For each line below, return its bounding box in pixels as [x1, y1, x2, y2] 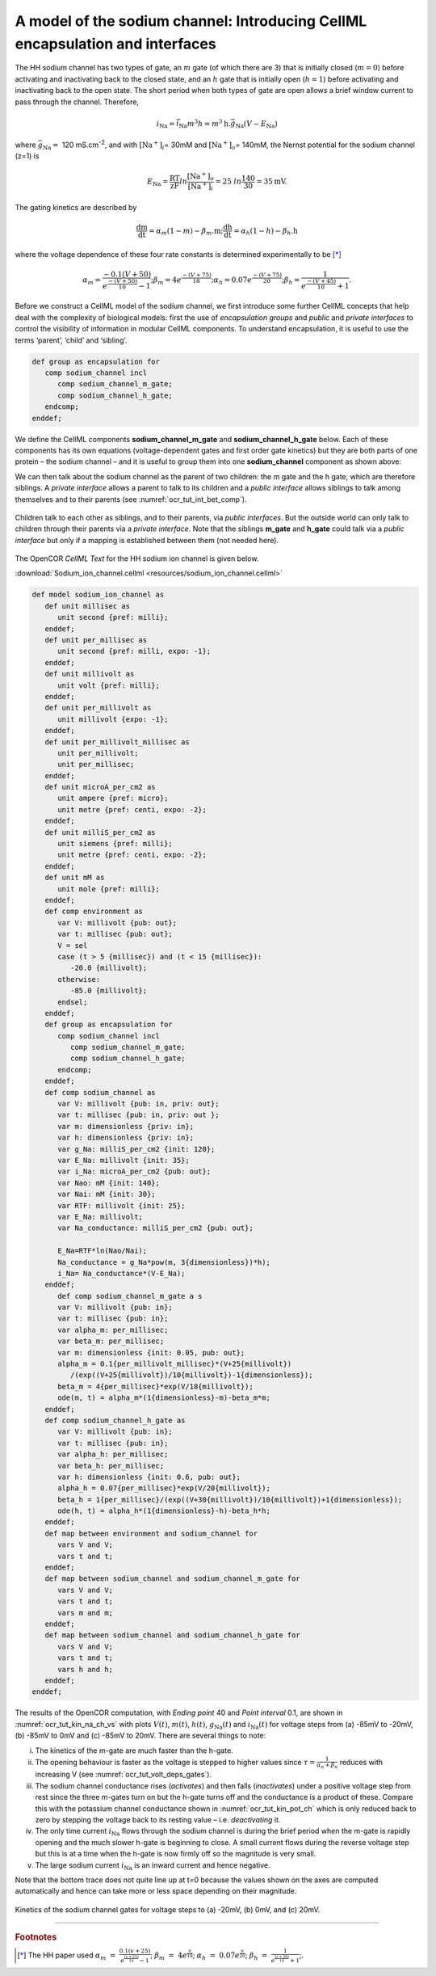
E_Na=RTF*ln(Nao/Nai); [57, 1246, 148, 1256]
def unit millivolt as [44, 669, 135, 679]
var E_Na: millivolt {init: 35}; [57, 1156, 190, 1165]
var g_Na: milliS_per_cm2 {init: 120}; [57, 1144, 216, 1153]
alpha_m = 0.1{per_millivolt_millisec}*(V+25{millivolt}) [57, 1359, 292, 1369]
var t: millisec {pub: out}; [57, 929, 173, 939]
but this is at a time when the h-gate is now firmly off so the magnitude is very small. [35, 1849, 317, 1859]
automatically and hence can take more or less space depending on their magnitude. [15, 1886, 297, 1896]
